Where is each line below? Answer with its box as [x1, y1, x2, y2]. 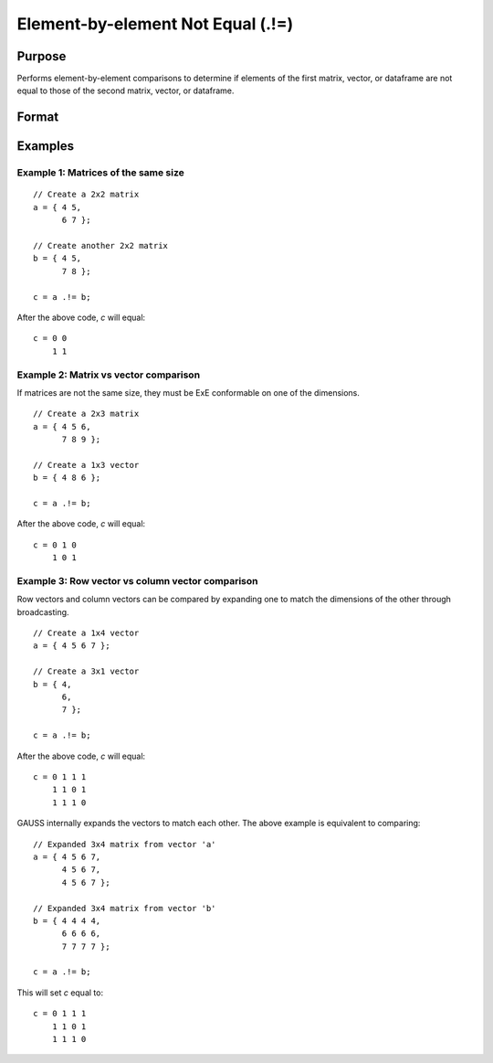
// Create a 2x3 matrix [33, 409, 140, 420]
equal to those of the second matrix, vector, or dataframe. [16, 85, 235, 96]
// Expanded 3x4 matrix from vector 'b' [33, 903, 216, 913]
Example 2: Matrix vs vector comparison [16, 368, 201, 381]
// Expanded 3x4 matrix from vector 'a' [33, 839, 216, 849]
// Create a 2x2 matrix [33, 189, 140, 200]
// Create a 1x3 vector [33, 460, 140, 470]
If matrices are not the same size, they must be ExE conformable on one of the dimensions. [16, 387, 361, 398]
